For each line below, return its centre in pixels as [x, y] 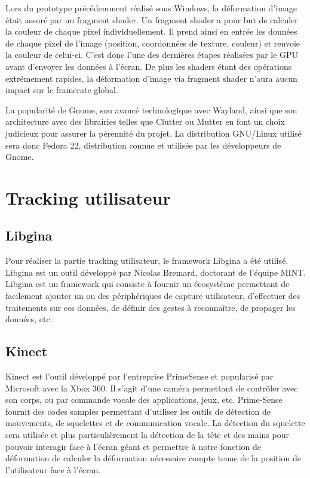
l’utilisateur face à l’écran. [53, 469]
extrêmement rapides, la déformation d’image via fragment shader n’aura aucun [151, 78]
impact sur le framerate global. [62, 90]
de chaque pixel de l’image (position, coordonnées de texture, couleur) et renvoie [153, 43]
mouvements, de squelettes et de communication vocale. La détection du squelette [155, 423]
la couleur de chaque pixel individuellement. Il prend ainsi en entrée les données [151, 31]
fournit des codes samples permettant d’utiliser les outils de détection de [138, 411]
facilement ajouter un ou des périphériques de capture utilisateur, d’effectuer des [153, 296]
